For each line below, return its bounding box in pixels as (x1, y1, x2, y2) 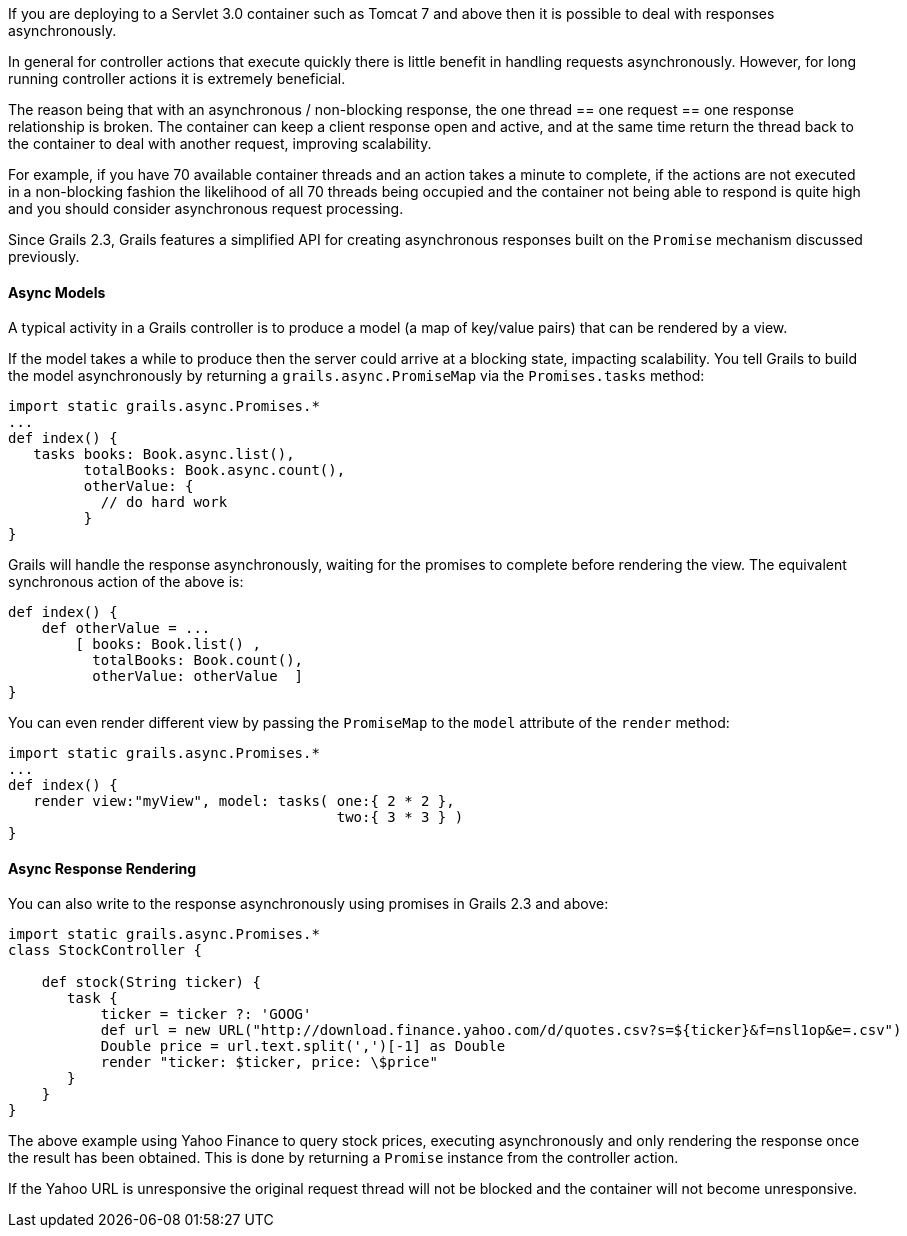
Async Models (8, 283, 106, 301)
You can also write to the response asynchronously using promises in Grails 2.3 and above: (8, 895, 609, 913)
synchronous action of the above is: (8, 573, 244, 591)
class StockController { (8, 942, 202, 959)
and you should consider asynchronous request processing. (8, 200, 404, 217)
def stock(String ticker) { (41, 974, 261, 991)
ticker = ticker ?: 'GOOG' (100, 1006, 312, 1023)
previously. (8, 248, 80, 265)
